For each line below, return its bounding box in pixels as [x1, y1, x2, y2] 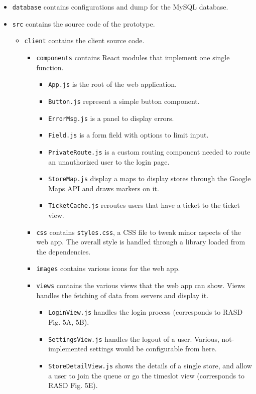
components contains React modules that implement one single [36, 52, 230, 62]
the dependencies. [36, 246, 91, 256]
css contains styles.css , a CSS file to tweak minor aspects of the [36, 226, 241, 237]
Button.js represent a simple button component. [48, 95, 200, 106]
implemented [48, 343, 88, 354]
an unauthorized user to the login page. [48, 156, 170, 167]
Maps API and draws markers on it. [48, 183, 159, 193]
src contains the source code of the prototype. [12, 18, 155, 29]
